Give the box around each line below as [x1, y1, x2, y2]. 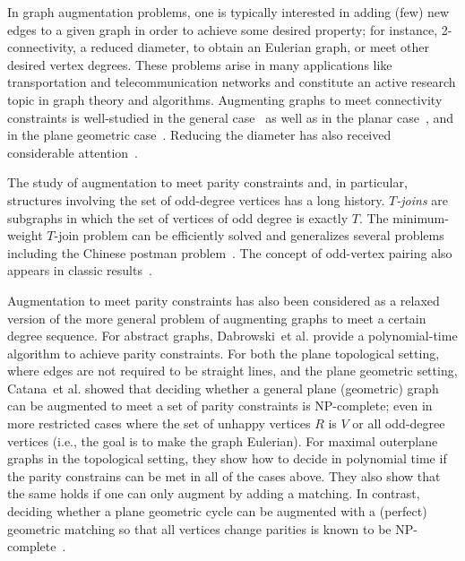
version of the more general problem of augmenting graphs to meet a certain [7, 308, 426, 327]
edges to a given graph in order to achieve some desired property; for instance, [7, 20, 438, 39]
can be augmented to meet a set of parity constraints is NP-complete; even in [7, 396, 433, 415]
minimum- [392, 208, 449, 227]
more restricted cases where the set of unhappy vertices [7, 414, 311, 433]
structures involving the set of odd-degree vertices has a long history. [7, 190, 385, 209]
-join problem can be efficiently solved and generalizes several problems [54, 226, 444, 245]
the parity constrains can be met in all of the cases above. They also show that [7, 466, 441, 485]
